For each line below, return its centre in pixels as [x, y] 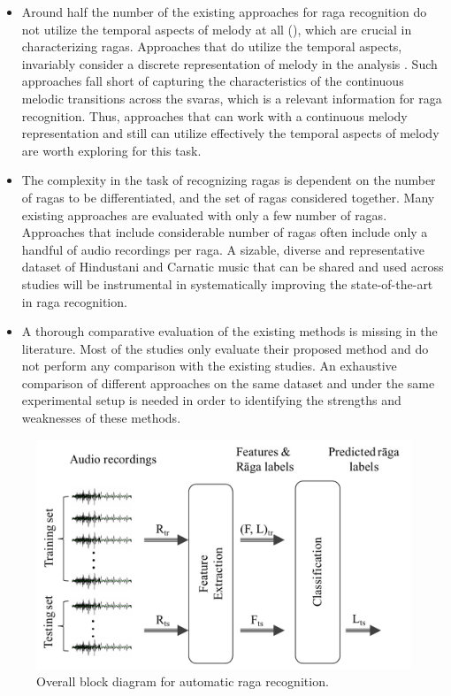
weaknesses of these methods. [101, 418]
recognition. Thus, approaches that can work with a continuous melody [214, 115]
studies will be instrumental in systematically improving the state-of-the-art [227, 283]
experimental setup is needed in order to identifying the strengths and [211, 400]
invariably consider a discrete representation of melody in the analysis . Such [229, 63]
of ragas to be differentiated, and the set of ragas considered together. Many [228, 197]
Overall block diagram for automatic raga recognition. [183, 681]
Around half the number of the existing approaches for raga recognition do [224, 11]
